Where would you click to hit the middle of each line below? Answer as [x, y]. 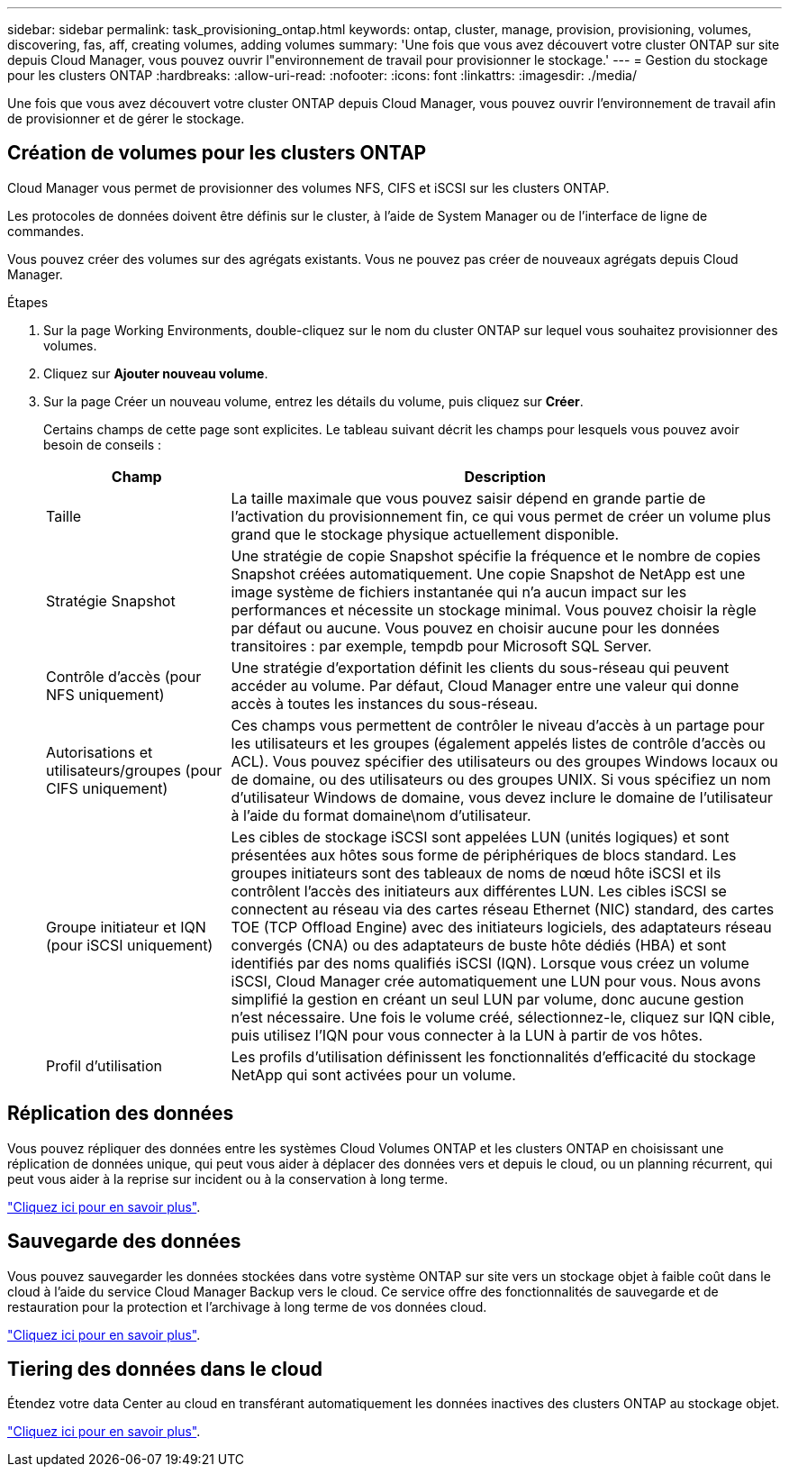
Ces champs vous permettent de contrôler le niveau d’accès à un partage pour [498, 725]
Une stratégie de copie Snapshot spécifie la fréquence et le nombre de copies [496, 555]
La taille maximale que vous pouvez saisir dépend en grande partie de [468, 498]
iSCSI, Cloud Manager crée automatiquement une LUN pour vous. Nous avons [496, 981]
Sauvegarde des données [124, 1242]
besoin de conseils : [103, 444]
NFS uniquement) [105, 694]
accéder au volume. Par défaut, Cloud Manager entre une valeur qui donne [485, 685]
